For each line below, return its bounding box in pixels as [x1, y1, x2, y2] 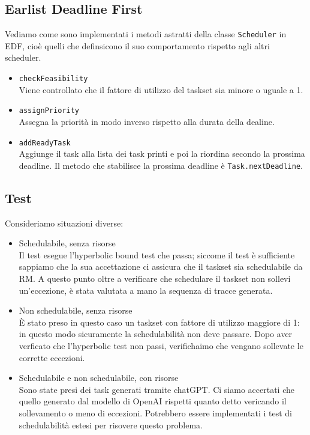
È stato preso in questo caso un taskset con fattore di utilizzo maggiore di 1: [19, 315, 300, 328]
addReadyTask [19, 138, 71, 147]
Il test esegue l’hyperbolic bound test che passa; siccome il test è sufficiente [19, 248, 295, 261]
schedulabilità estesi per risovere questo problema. [19, 418, 203, 431]
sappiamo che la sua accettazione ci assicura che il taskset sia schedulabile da [19, 260, 303, 273]
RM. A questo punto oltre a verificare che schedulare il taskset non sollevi [19, 272, 291, 285]
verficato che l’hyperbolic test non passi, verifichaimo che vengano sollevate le [19, 339, 303, 351]
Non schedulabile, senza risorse [19, 304, 133, 317]
